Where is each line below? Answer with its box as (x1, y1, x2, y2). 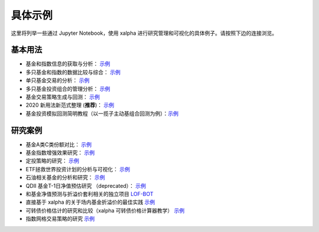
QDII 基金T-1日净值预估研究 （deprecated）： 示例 (25, 182, 146, 189)
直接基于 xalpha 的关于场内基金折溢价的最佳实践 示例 (25, 198, 155, 206)
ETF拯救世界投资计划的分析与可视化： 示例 (25, 165, 130, 172)
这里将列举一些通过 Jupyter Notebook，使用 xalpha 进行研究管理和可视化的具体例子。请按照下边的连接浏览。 (11, 30, 278, 37)
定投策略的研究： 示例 (25, 157, 79, 165)
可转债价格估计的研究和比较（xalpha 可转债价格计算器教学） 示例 (25, 207, 185, 214)
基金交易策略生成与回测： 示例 (25, 93, 100, 100)
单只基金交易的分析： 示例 (25, 77, 90, 84)
